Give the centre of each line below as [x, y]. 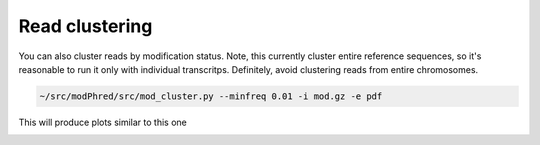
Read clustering [85, 26]
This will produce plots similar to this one [102, 122]
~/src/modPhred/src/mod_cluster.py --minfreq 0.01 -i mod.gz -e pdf [211, 96]
